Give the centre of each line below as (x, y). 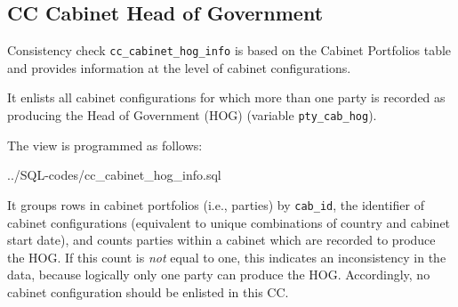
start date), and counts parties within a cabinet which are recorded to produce (221, 240)
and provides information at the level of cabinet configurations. (179, 67)
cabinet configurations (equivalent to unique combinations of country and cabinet (229, 222)
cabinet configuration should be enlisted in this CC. (148, 291)
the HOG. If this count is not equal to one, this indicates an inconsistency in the (227, 257)
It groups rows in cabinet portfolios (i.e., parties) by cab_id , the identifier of (216, 204)
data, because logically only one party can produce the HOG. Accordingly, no (219, 275)
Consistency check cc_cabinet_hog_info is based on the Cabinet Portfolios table (229, 50)
